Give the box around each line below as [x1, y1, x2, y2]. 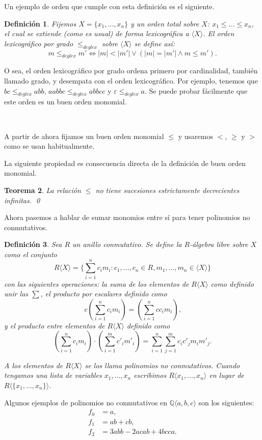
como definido [211, 278, 254, 289]
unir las [4, 288, 29, 299]
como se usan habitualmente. [4, 141, 95, 151]
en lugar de [209, 370, 244, 380]
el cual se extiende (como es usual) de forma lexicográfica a [4, 28, 189, 39]
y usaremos [178, 130, 213, 141]
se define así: [134, 38, 175, 48]
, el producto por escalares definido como [40, 288, 167, 299]
